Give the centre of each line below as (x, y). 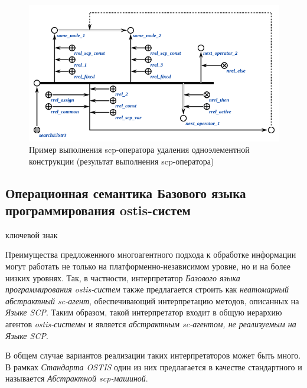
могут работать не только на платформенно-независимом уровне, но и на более (148, 266)
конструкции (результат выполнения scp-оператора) (122, 161)
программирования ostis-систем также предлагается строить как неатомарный (147, 289)
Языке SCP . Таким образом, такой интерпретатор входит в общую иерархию (144, 312)
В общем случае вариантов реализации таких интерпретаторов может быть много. (153, 355)
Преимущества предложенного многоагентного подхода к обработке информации (151, 254)
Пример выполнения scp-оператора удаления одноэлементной (139, 149)
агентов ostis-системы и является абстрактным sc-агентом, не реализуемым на (151, 324)
